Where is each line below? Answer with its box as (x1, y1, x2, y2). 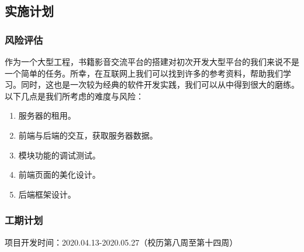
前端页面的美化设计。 (18, 168, 101, 181)
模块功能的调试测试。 (18, 149, 101, 161)
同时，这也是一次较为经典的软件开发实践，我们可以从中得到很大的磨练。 (20, 78, 299, 91)
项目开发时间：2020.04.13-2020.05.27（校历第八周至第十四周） (5, 236, 238, 248)
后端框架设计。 (18, 188, 76, 200)
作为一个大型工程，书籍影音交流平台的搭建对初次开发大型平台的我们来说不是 (5, 56, 299, 67)
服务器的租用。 (18, 109, 76, 122)
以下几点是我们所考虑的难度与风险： (5, 89, 144, 102)
